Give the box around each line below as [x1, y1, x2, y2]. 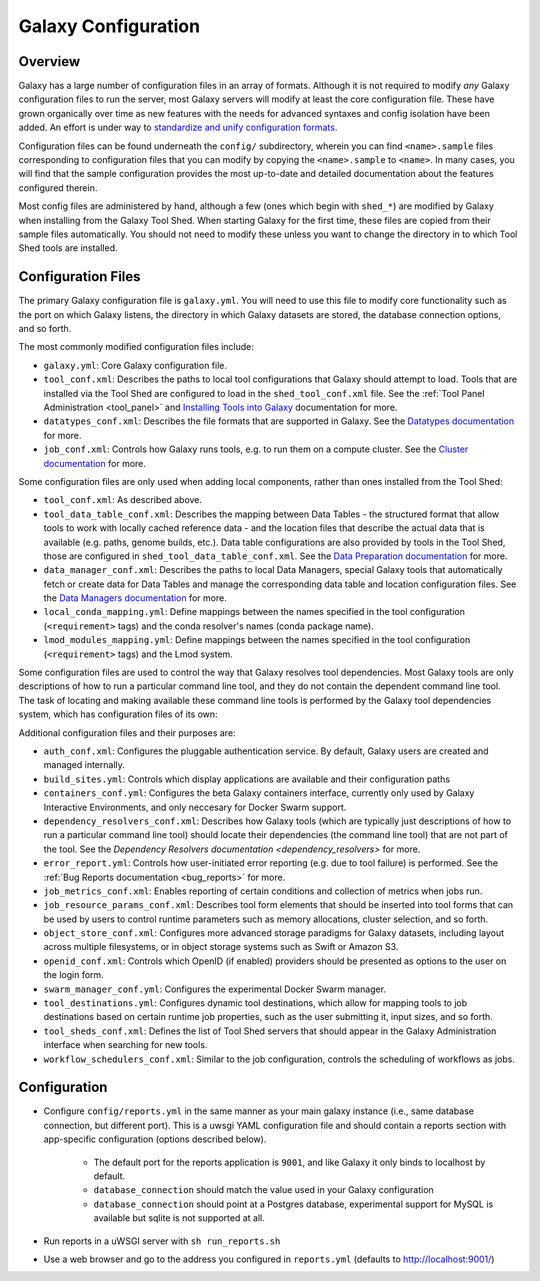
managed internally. [43, 759, 125, 771]
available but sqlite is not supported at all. [93, 1212, 265, 1224]
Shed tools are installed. [18, 242, 118, 254]
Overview [18, 53, 81, 70]
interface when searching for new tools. [43, 1039, 208, 1051]
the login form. [43, 969, 104, 981]
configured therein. [18, 181, 98, 194]
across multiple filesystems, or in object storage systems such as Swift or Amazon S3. [43, 941, 399, 953]
